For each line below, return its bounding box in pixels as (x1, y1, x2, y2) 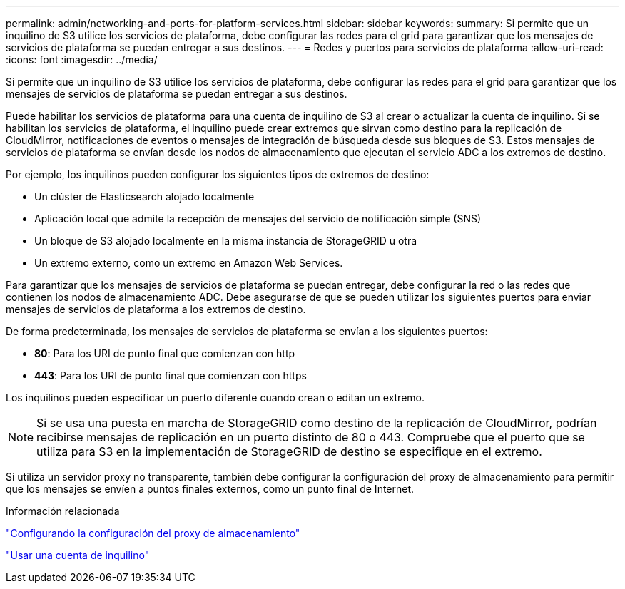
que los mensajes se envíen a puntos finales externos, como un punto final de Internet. (6, 483, 415, 495)
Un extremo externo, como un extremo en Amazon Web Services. (34, 257, 343, 269)
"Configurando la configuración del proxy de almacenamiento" (6, 527, 300, 539)
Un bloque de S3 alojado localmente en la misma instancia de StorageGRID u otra (34, 235, 417, 247)
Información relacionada (6, 505, 120, 517)
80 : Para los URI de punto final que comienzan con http (34, 347, 295, 359)
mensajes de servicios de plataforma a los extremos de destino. (6, 303, 306, 315)
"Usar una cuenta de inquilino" (6, 549, 150, 561)
